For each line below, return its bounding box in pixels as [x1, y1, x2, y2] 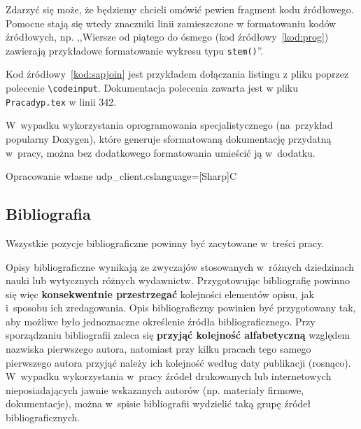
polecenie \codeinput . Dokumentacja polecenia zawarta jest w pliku [6, 80, 299, 95]
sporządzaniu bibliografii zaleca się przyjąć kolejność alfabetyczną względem [6, 328, 351, 342]
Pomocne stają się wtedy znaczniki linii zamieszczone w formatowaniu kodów [6, 15, 337, 30]
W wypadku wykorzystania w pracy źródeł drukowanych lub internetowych [6, 369, 332, 384]
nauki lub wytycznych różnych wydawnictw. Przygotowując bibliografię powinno [6, 273, 350, 288]
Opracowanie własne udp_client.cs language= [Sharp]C [6, 169, 237, 183]
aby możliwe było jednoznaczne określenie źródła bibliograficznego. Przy [6, 314, 316, 328]
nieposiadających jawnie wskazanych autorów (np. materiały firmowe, [6, 382, 304, 397]
